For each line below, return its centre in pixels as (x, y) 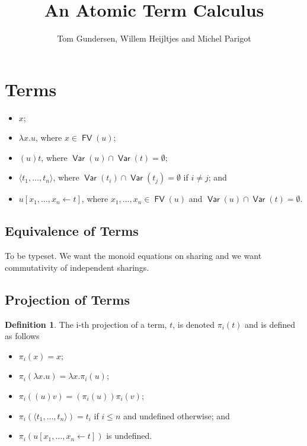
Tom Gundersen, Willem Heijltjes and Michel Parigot (154, 38)
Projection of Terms (67, 299)
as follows (22, 336)
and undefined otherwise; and (176, 415)
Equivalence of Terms (72, 231)
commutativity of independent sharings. (77, 267)
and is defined (270, 324)
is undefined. (129, 436)
